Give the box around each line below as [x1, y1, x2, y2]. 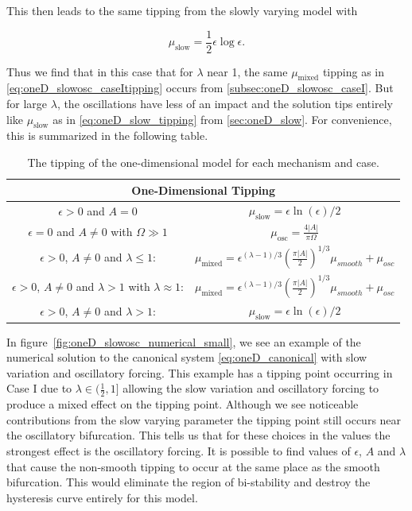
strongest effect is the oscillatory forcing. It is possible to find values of [6, 443, 351, 459]
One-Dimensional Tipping [131, 181, 276, 198]
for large [6, 95, 48, 112]
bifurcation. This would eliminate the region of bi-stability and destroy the [6, 474, 371, 490]
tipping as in [322, 63, 384, 79]
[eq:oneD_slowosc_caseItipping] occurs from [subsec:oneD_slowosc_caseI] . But [6, 79, 394, 96]
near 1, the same [207, 63, 288, 79]
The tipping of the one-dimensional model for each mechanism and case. [27, 154, 379, 171]
